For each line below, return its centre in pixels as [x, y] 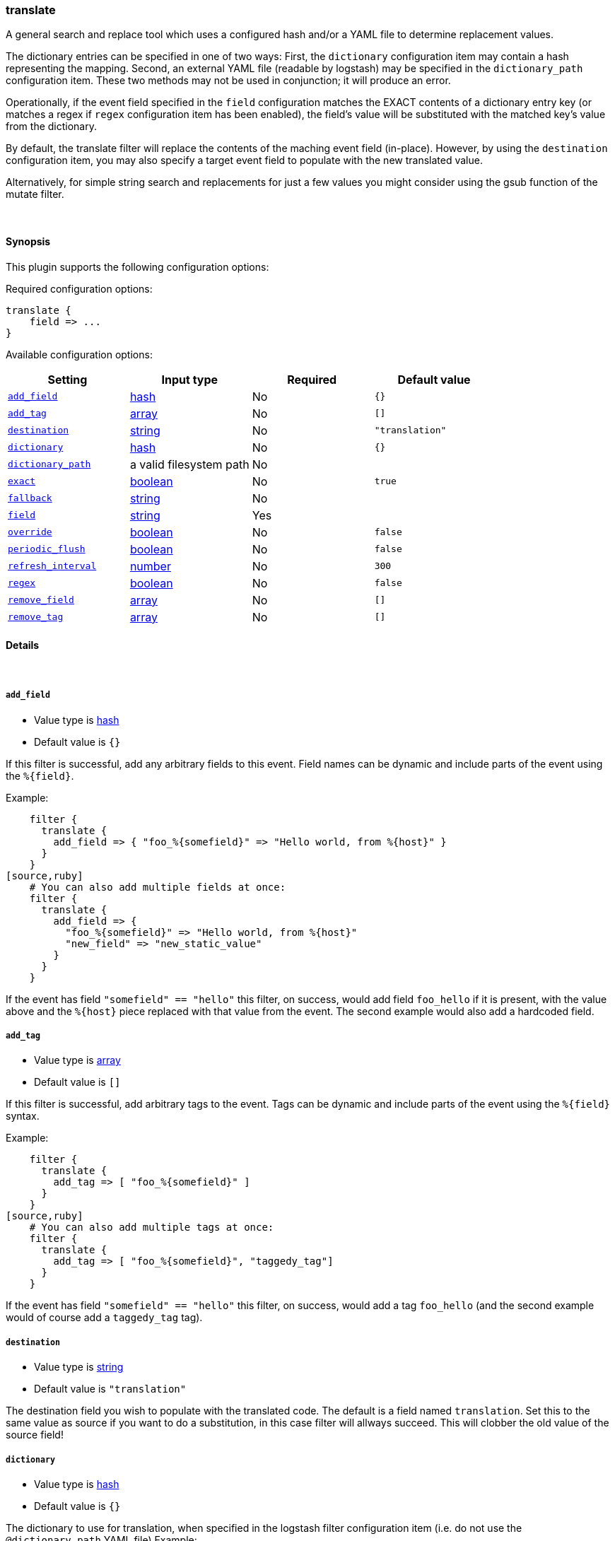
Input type [190, 379]
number [150, 566]
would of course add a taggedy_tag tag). [104, 1318]
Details [23, 645]
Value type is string [79, 1367]
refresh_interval [52, 566]
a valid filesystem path [189, 464]
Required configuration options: [79, 288]
